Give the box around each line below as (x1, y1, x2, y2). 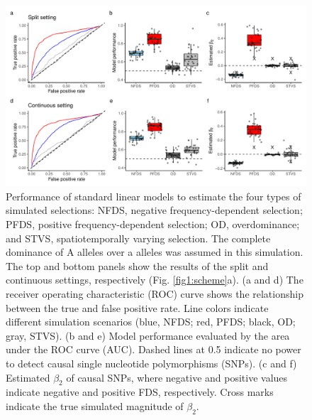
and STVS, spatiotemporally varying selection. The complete (6, 230, 271, 245)
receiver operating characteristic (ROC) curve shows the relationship (6, 286, 303, 301)
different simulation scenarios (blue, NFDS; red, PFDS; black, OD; (6, 314, 296, 329)
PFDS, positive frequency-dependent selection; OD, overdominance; (6, 217, 300, 232)
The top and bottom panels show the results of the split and (6, 258, 269, 273)
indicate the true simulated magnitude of (6, 398, 184, 413)
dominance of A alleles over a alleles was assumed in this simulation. (6, 244, 303, 259)
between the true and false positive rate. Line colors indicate (6, 300, 269, 315)
